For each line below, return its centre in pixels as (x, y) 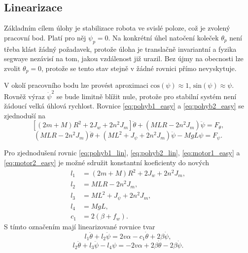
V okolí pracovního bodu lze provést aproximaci (76, 85)
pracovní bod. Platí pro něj (45, 37)
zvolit (12, 68)
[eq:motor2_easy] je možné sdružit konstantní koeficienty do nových (107, 162)
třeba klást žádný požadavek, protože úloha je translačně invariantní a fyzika (120, 49)
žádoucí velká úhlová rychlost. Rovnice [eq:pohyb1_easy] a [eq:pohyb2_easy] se (124, 106)
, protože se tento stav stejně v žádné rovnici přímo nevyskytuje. (139, 68)
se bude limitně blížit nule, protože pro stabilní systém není (146, 96)
